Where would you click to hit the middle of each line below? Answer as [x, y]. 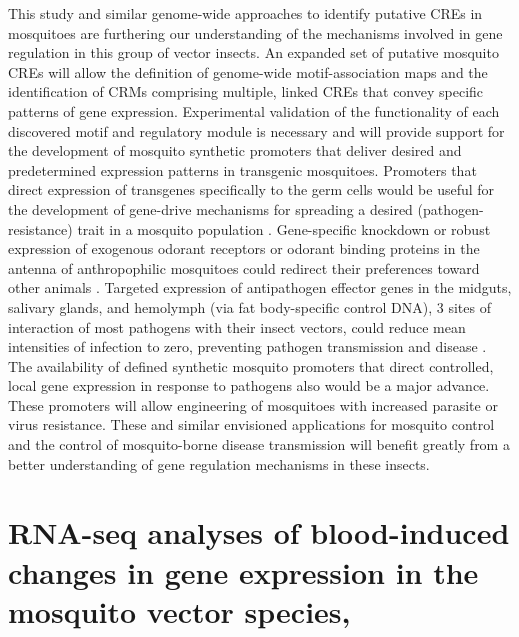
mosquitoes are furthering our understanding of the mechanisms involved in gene [255, 32]
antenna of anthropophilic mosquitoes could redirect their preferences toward [244, 267]
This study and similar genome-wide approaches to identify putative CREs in [245, 13]
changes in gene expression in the [243, 571]
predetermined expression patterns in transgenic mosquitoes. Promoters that [242, 169]
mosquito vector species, [179, 610]
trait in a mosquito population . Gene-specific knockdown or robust [284, 228]
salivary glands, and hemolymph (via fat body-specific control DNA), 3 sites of [249, 306]
